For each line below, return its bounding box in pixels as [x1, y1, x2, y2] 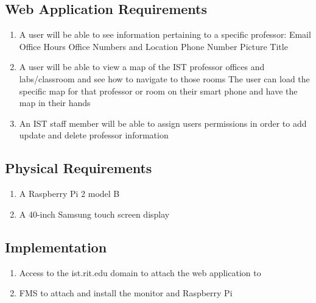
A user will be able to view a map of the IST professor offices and [19, 60, 265, 73]
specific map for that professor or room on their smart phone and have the [19, 84, 298, 97]
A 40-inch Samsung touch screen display [19, 207, 170, 220]
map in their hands [19, 96, 91, 109]
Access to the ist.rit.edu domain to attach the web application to [19, 266, 261, 279]
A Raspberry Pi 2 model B [19, 187, 120, 200]
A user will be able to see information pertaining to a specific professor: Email [19, 28, 311, 41]
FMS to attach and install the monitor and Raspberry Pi [19, 287, 233, 299]
